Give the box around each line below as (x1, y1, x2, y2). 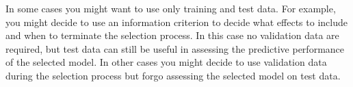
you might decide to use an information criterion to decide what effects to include (5, 14, 348, 29)
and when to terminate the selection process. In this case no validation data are (5, 28, 339, 42)
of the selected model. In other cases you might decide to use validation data (5, 55, 327, 69)
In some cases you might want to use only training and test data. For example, (5, 1, 336, 15)
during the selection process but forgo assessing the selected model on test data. (5, 68, 341, 82)
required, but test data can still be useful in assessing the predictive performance (5, 41, 345, 55)
